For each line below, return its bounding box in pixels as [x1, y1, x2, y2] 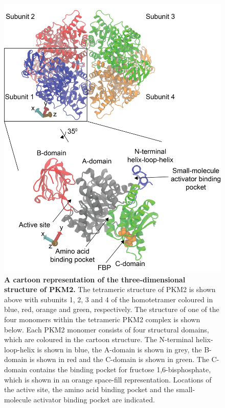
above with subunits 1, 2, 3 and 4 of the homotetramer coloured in [4, 294, 213, 304]
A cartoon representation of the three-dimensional [4, 274, 186, 284]
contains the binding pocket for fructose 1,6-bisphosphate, [29, 364, 211, 374]
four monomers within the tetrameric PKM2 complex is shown [4, 314, 200, 324]
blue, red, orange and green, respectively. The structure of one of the [4, 304, 219, 315]
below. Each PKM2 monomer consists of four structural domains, [4, 324, 209, 334]
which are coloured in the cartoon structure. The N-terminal [4, 334, 194, 345]
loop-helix [4, 344, 35, 354]
